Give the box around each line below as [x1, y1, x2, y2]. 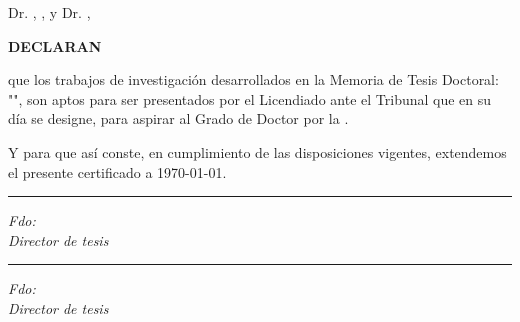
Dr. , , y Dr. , [8, 2, 91, 22]
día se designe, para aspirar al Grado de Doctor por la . [8, 108, 349, 129]
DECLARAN [8, 35, 102, 56]
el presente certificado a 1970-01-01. [8, 161, 227, 182]
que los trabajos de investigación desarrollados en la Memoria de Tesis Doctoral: [8, 69, 499, 90]
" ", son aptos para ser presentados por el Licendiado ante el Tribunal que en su [8, 88, 492, 109]
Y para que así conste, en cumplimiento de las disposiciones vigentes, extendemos [8, 141, 507, 162]
